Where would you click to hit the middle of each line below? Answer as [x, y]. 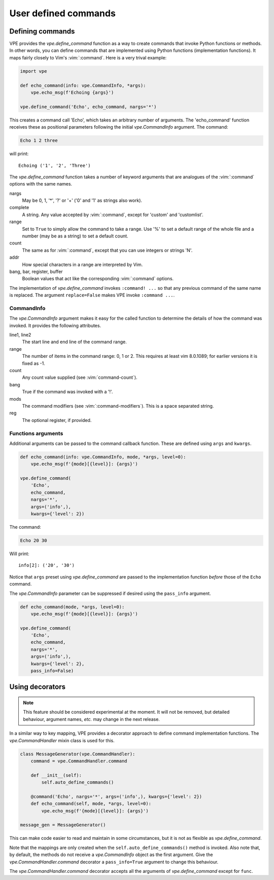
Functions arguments [36, 433]
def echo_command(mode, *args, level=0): [72, 607]
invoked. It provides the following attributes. [55, 325]
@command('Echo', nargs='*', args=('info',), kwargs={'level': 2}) [116, 796]
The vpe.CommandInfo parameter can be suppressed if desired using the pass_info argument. [110, 593]
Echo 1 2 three [39, 141]
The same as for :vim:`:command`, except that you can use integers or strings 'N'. [107, 250]
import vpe [33, 71]
